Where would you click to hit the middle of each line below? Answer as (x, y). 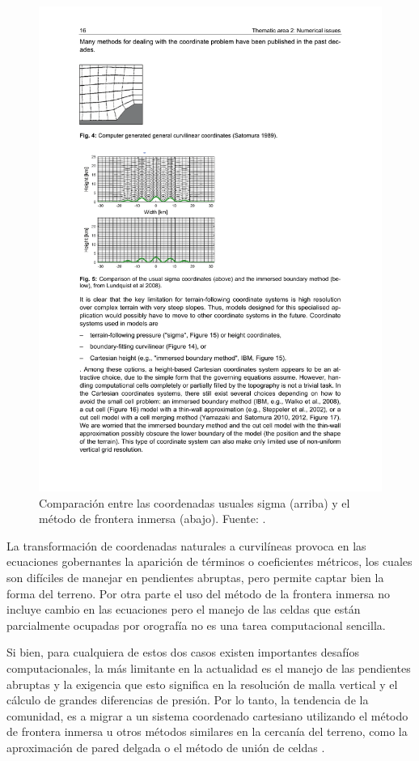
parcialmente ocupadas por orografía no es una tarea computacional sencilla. (196, 625)
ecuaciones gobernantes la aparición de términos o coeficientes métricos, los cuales (209, 561)
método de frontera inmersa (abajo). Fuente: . (152, 519)
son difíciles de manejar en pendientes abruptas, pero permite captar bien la (195, 578)
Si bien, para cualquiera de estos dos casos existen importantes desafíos (183, 652)
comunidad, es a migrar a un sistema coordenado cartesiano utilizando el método (207, 715)
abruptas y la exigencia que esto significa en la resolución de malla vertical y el (202, 684)
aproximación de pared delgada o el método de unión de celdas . (166, 747)
